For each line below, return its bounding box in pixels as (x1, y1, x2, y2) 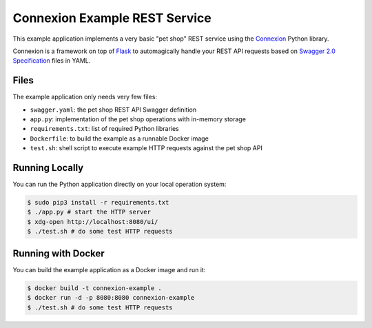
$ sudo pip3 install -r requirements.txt (27, 198, 169, 207)
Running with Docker (12, 247, 105, 259)
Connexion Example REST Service (12, 10, 211, 25)
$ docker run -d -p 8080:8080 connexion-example (27, 294, 195, 302)
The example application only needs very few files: (12, 93, 158, 101)
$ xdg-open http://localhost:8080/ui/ (27, 218, 158, 225)
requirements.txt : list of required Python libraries (30, 125, 179, 133)
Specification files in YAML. (12, 57, 91, 65)
